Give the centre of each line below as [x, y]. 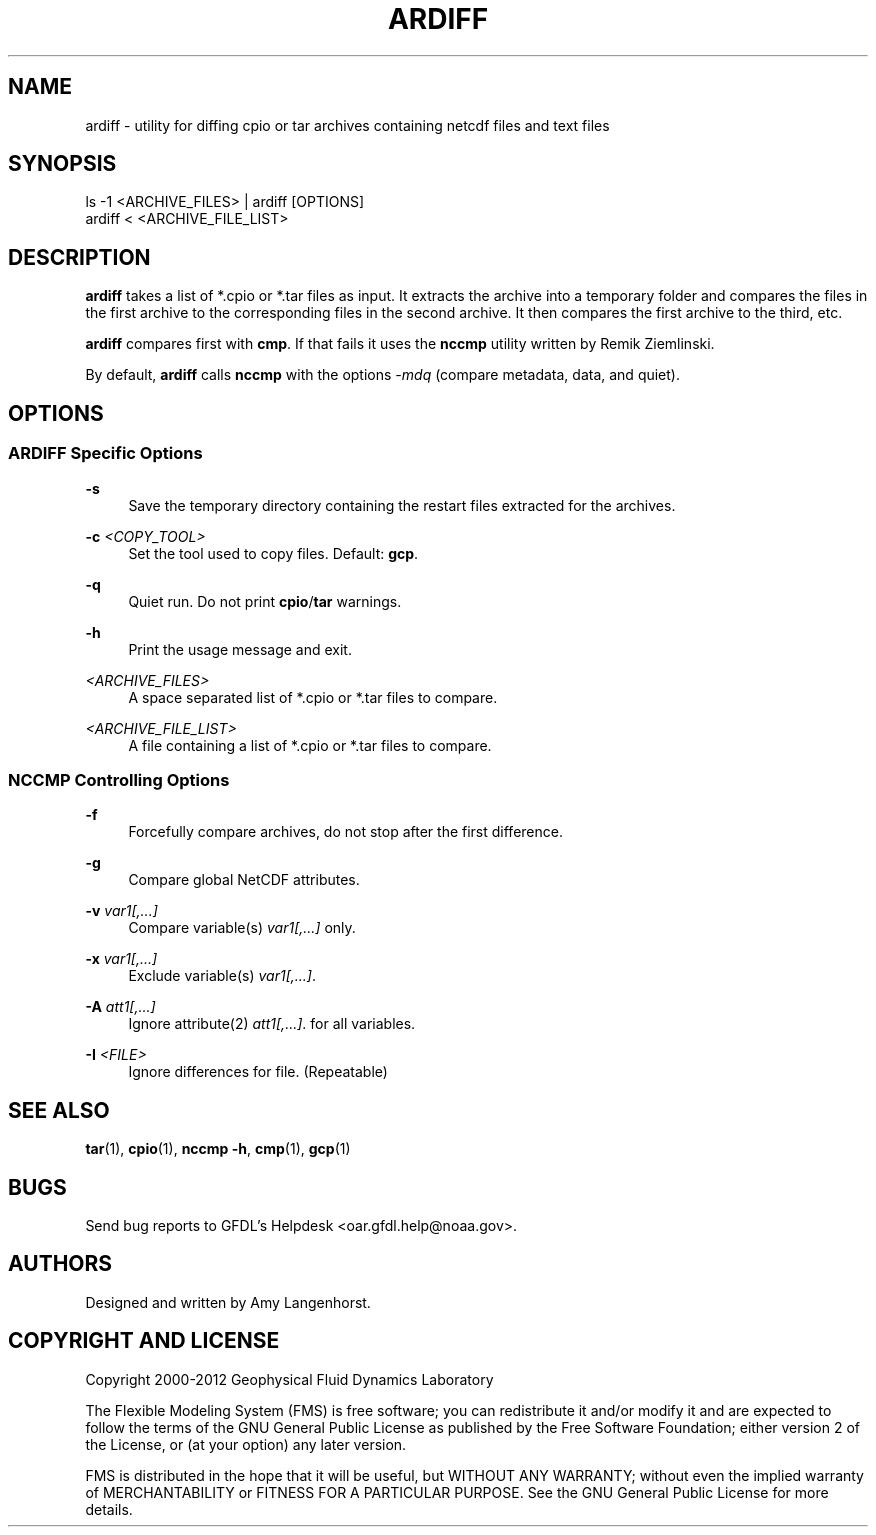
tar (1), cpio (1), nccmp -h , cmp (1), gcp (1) [218, 1149]
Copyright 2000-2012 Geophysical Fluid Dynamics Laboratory [289, 1379]
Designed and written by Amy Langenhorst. [228, 1302]
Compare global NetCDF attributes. [244, 880]
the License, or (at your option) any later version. [246, 1444]
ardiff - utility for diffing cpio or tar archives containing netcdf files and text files [347, 125]
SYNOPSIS [62, 164]
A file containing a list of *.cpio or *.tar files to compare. [310, 745]
